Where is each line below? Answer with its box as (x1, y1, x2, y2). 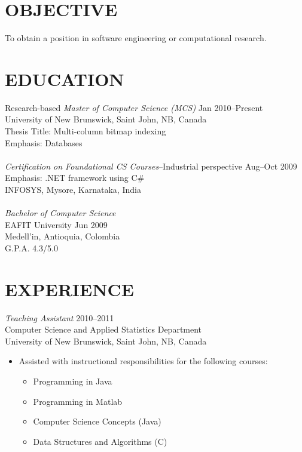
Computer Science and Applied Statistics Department (5, 323, 202, 336)
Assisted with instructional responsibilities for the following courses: (19, 355, 268, 367)
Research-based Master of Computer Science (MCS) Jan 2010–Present (5, 101, 263, 113)
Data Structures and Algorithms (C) (33, 435, 167, 447)
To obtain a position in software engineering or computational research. (5, 32, 267, 44)
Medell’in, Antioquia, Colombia (5, 230, 120, 242)
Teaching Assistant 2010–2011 (5, 311, 114, 324)
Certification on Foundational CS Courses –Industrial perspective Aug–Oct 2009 (5, 159, 297, 172)
